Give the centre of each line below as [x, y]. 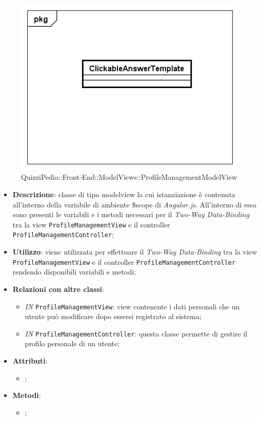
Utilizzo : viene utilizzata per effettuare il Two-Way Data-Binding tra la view [135, 252]
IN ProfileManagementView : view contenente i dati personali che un [132, 306]
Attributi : [30, 361]
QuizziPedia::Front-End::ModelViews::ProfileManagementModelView [129, 177]
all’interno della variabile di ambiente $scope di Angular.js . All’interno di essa [135, 204]
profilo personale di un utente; [72, 343]
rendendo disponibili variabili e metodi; [74, 272]
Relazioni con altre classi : [58, 289]
